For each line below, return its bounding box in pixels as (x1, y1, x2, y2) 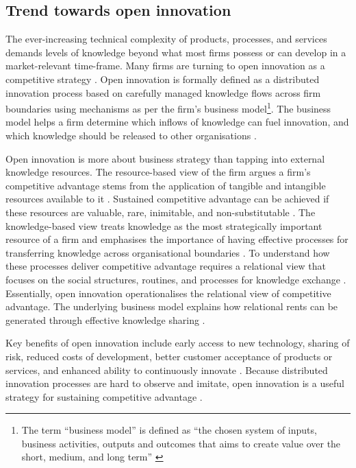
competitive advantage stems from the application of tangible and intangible (5, 178, 326, 192)
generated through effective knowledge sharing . (5, 312, 205, 327)
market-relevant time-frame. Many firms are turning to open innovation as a (5, 58, 325, 73)
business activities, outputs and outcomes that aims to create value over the (21, 436, 341, 450)
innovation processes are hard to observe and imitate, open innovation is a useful (5, 376, 344, 390)
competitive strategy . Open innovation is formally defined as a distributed (5, 71, 320, 86)
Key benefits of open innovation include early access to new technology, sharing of (5, 336, 350, 350)
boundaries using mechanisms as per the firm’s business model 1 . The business (5, 100, 331, 115)
